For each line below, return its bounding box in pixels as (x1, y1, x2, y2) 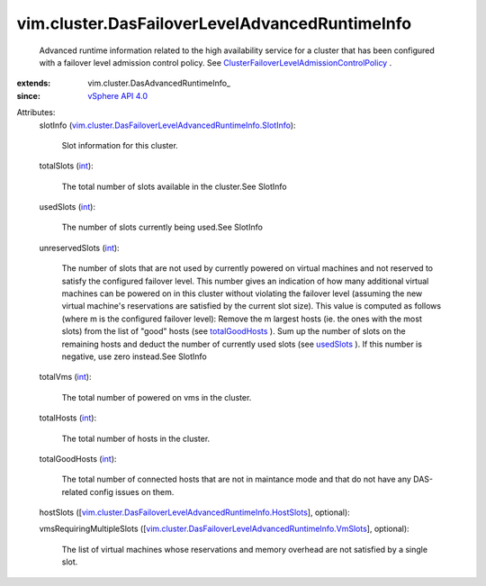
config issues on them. (89, 486, 175, 497)
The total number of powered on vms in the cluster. (61, 392, 252, 402)
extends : (16, 77, 51, 89)
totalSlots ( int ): (39, 160, 94, 171)
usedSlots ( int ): (39, 202, 96, 212)
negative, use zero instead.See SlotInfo (61, 351, 207, 362)
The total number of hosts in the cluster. (61, 433, 211, 444)
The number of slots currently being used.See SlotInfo (61, 221, 263, 233)
